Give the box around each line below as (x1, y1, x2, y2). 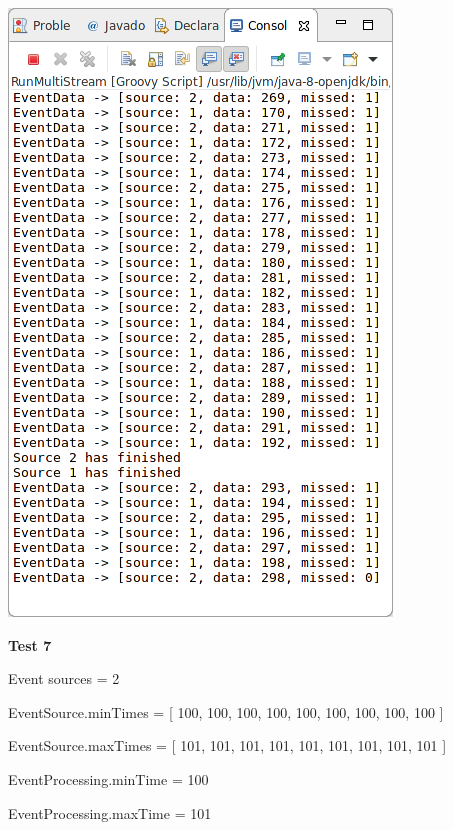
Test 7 (8, 634, 52, 655)
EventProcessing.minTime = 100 (8, 768, 209, 789)
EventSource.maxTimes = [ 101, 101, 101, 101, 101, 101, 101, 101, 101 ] (8, 735, 447, 756)
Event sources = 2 (8, 668, 120, 689)
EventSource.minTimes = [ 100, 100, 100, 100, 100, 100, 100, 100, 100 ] (8, 701, 444, 722)
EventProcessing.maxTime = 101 (8, 802, 212, 823)
